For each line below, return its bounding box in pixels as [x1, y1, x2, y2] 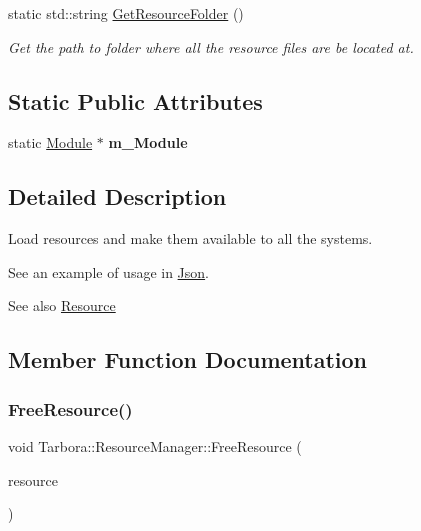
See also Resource [8, 295, 116, 316]
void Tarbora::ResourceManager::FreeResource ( [8, 435, 302, 456]
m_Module [108, 132, 188, 153]
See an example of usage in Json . [8, 261, 210, 282]
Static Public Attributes [8, 85, 263, 116]
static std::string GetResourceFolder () [8, 3, 244, 23]
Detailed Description [8, 181, 227, 212]
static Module [8, 132, 93, 153]
